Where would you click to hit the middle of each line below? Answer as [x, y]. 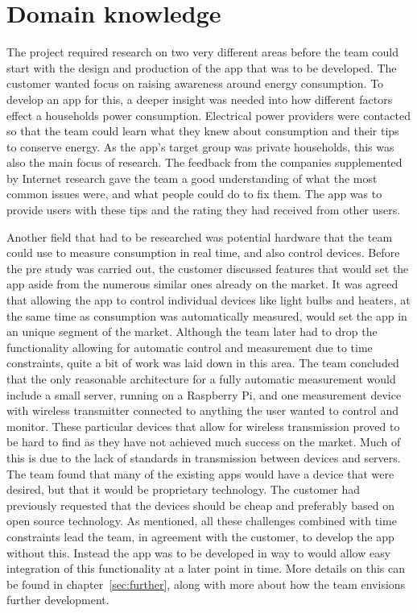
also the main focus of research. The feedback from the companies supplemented [204, 162]
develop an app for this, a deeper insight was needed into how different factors [200, 99]
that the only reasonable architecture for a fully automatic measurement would [201, 379]
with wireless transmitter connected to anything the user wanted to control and [202, 410]
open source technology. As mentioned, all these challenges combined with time [202, 521]
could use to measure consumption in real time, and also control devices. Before [203, 253]
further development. [58, 600]
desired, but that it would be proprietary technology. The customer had [184, 489]
